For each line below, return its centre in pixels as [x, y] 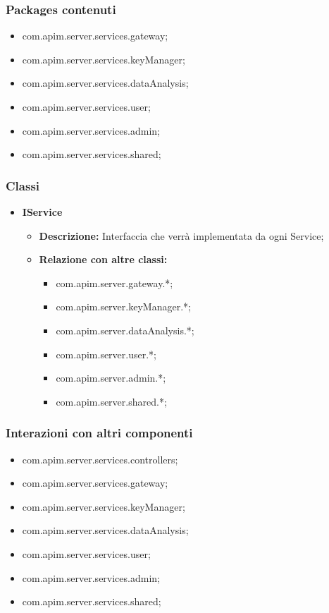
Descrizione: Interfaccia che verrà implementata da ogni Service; [181, 235]
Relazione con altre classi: [103, 259]
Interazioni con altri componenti [99, 433]
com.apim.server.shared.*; [111, 401]
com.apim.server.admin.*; [111, 378]
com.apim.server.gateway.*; [114, 283]
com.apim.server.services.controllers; [100, 459]
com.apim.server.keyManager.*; [123, 306]
